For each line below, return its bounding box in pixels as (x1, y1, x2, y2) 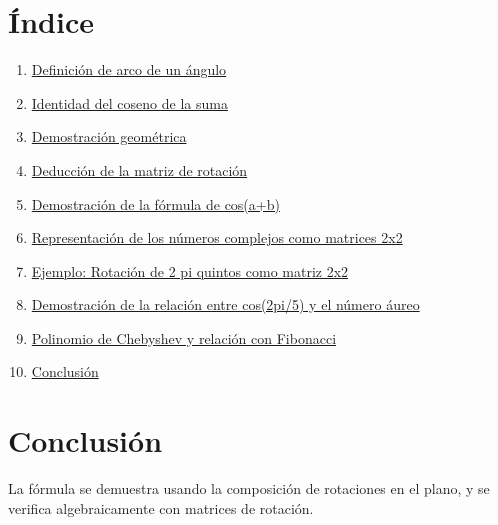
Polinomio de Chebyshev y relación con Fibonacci (31, 327, 337, 348)
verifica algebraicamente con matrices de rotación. (8, 497, 314, 518)
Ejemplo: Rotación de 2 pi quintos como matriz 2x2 (31, 260, 349, 281)
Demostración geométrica (31, 126, 187, 147)
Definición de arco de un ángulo (31, 59, 227, 80)
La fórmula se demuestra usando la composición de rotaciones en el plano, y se (8, 478, 490, 499)
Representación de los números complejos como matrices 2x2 (31, 227, 403, 248)
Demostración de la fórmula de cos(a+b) (31, 193, 280, 214)
